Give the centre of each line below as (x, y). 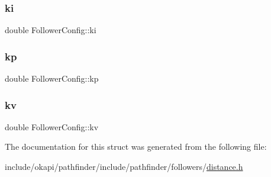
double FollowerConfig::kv (52, 126)
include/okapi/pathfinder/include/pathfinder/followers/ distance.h (124, 167)
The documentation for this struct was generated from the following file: (136, 147)
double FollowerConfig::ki (51, 30)
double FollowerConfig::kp (52, 78)
